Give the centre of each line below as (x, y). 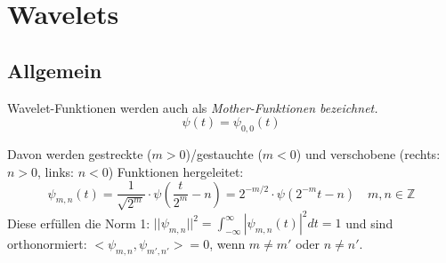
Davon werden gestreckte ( (80, 153)
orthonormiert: (47, 244)
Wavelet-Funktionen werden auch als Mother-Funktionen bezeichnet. (193, 107)
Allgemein (55, 70)
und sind (369, 223)
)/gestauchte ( (224, 153)
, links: (56, 171)
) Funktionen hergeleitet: (176, 171)
